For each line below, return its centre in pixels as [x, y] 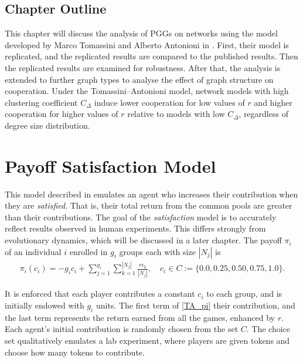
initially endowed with [45, 305]
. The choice [268, 329]
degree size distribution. [47, 125]
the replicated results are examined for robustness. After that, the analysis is [143, 67]
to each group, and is [244, 294]
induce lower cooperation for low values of [169, 102]
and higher [273, 102]
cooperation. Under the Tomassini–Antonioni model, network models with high [147, 91]
